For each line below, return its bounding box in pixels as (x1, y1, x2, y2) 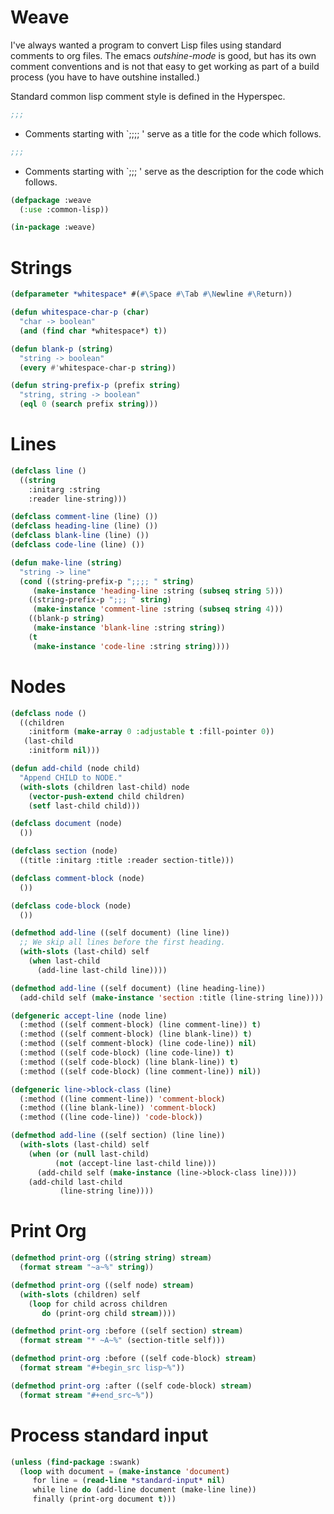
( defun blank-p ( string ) (10, 344, 114, 354)
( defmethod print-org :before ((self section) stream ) (10, 1326, 244, 1336)
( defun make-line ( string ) (10, 557, 123, 568)
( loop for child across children (28, 1299, 168, 1309)
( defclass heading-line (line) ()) (10, 521, 159, 531)
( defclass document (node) (10, 819, 123, 829)
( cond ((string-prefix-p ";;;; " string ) (19, 576, 195, 586)
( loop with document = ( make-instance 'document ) (19, 1466, 230, 1476)
